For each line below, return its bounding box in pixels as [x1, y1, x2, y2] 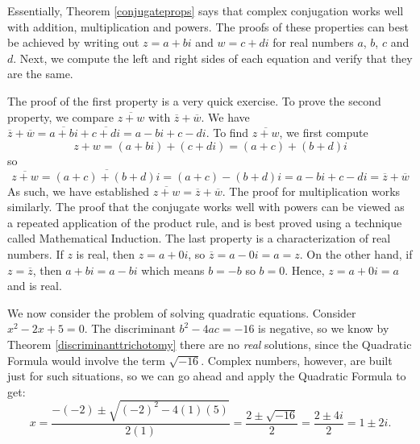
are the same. [7, 65, 73, 82]
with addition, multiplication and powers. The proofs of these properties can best [7, 18, 409, 35]
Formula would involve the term [7, 351, 165, 368]
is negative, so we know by [258, 320, 389, 337]
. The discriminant [84, 320, 176, 337]
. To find [206, 124, 249, 141]
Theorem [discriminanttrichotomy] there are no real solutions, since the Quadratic [7, 335, 412, 352]
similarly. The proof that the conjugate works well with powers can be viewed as [7, 198, 405, 215]
